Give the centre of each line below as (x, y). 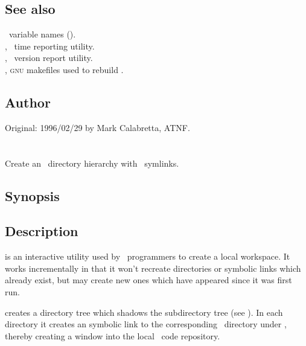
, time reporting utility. (50, 46)
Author (28, 102)
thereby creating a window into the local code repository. (113, 335)
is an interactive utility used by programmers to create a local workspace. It (148, 256)
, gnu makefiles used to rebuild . (64, 69)
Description (42, 231)
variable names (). (42, 34)
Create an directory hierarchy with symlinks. (92, 163)
